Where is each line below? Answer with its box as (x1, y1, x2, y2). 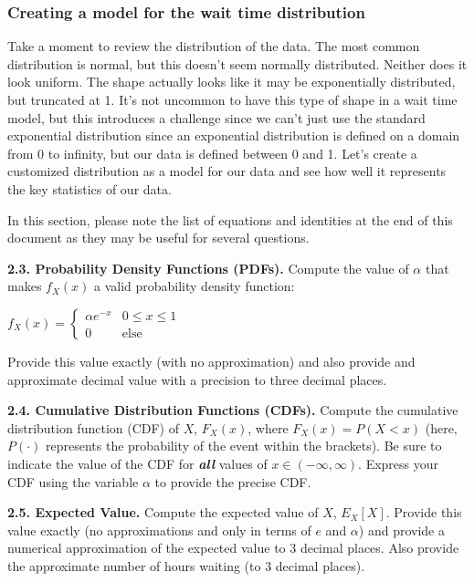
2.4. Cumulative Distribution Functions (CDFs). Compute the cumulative (7, 400, 458, 420)
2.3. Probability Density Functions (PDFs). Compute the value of (7, 258, 409, 277)
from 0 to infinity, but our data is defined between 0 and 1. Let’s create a (7, 143, 417, 162)
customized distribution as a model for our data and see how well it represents (7, 161, 447, 181)
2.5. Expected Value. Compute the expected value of (7, 503, 319, 522)
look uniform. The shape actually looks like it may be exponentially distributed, (7, 72, 456, 91)
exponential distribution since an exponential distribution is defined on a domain (7, 126, 460, 145)
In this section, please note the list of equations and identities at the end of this (7, 210, 453, 229)
